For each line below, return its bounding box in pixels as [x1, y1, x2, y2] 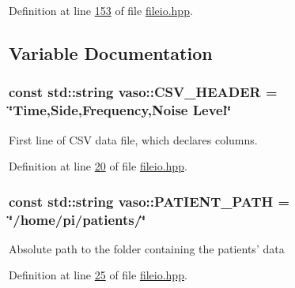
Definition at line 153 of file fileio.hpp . [9, 2, 193, 18]
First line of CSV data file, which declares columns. [9, 131, 258, 148]
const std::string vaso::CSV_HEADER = [9, 82, 278, 102]
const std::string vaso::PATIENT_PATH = [9, 191, 290, 211]
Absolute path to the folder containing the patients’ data [9, 240, 285, 256]
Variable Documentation [9, 40, 213, 65]
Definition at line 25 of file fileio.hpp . [9, 267, 187, 283]
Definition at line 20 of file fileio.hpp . [9, 158, 187, 174]
